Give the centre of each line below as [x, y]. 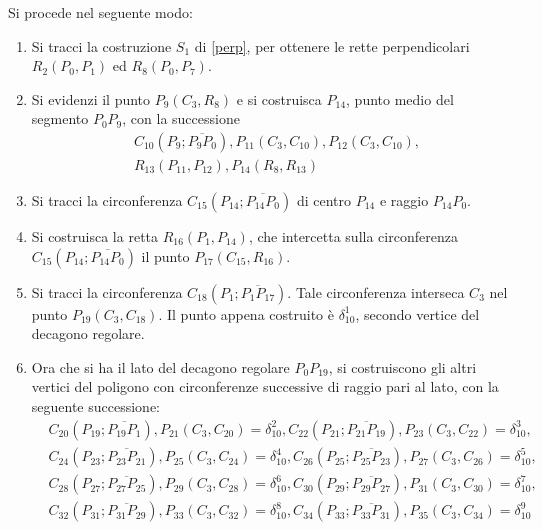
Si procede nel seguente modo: [100, 12]
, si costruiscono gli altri [402, 366]
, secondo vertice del [417, 313]
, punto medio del [400, 98]
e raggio [404, 200]
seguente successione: [96, 406]
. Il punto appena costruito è [246, 313]
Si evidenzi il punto [91, 98]
